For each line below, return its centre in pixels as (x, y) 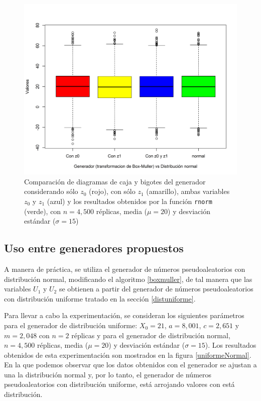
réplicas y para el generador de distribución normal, (151, 335)
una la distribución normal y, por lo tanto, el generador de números (108, 374)
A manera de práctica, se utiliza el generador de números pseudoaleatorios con (125, 269)
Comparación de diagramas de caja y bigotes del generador (115, 181)
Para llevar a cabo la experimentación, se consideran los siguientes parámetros (124, 315)
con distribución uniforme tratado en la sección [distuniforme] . (100, 298)
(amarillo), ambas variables (188, 191)
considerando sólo (51, 191)
